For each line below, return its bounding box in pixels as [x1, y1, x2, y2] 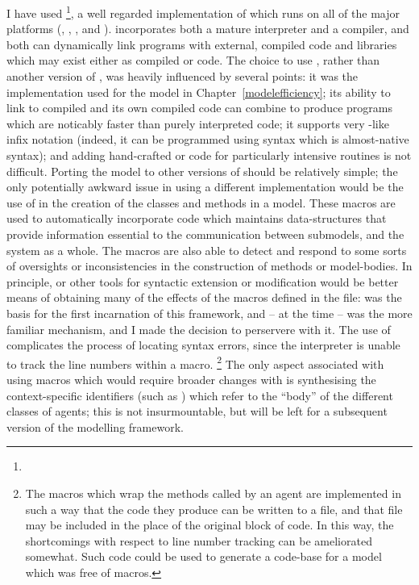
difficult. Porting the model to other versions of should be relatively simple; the [6, 162, 398, 179]
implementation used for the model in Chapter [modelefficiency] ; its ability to [6, 83, 391, 100]
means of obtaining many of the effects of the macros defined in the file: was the [6, 289, 402, 306]
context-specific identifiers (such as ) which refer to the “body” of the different [6, 387, 393, 403]
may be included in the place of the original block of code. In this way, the [25, 516, 394, 533]
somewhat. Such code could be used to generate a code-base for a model [25, 548, 382, 565]
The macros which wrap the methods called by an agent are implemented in [25, 484, 401, 501]
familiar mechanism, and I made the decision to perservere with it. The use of [6, 320, 391, 337]
